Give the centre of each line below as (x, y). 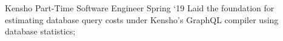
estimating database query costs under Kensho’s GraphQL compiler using (142, 19)
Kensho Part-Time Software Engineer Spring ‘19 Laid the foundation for (140, 8)
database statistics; (40, 31)
